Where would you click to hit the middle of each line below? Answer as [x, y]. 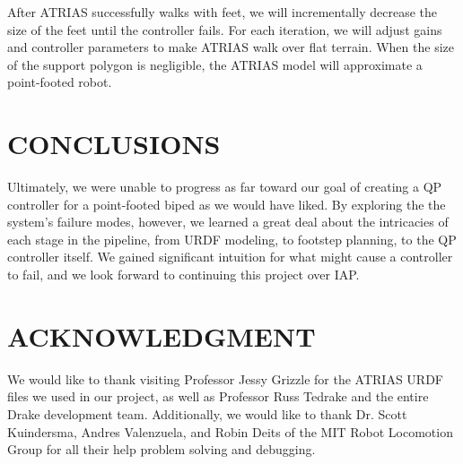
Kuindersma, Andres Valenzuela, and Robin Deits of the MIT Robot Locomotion [230, 431]
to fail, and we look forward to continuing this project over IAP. [183, 275]
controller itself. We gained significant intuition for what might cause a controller [230, 257]
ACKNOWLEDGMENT [162, 335]
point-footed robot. [60, 82]
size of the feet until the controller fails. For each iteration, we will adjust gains [225, 29]
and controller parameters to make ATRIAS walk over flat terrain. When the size [231, 47]
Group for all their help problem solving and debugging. [162, 449]
